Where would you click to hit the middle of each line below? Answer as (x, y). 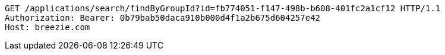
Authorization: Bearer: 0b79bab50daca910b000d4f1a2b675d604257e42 (163, 18)
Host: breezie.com (48, 27)
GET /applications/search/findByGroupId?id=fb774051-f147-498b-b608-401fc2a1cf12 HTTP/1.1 (223, 8)
